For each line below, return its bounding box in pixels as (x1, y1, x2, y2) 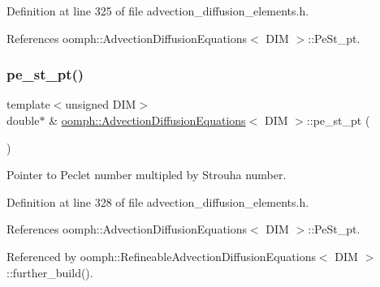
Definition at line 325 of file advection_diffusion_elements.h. (6, 2, 309, 19)
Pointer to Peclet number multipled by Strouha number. (6, 166, 287, 183)
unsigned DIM (65, 96, 136, 113)
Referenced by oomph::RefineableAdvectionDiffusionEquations (6, 247, 316, 264)
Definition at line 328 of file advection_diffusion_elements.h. (6, 193, 309, 210)
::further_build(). (6, 263, 93, 281)
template (6, 96, 50, 113)
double (6, 112, 40, 128)
